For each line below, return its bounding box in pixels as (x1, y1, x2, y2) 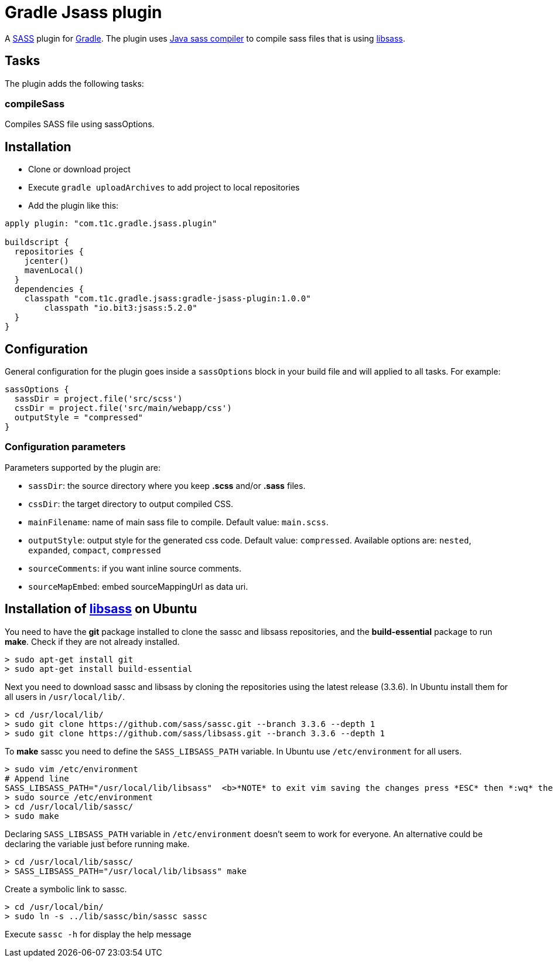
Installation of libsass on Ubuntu (5, 601, 197, 617)
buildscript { (5, 237, 69, 247)
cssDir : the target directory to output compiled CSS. (28, 498, 233, 509)
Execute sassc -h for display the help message (5, 929, 192, 939)
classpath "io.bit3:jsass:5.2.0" (44, 303, 197, 313)
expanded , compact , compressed (28, 545, 161, 555)
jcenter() (24, 256, 69, 266)
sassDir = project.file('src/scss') (14, 394, 183, 404)
